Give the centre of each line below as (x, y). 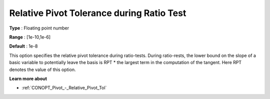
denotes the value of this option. (42, 69)
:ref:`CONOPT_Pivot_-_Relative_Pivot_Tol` (64, 88)
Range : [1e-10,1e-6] (30, 37)
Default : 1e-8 (23, 46)
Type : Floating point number (39, 28)
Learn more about (28, 78)
